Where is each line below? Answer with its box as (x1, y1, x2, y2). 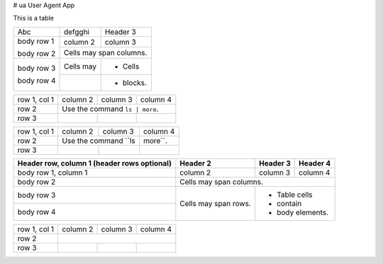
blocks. (122, 78, 147, 88)
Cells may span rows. (179, 198, 251, 208)
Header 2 (179, 158, 212, 168)
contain (277, 198, 302, 208)
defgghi (63, 27, 90, 37)
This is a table (13, 14, 55, 23)
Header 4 (299, 158, 331, 168)
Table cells (277, 190, 313, 200)
